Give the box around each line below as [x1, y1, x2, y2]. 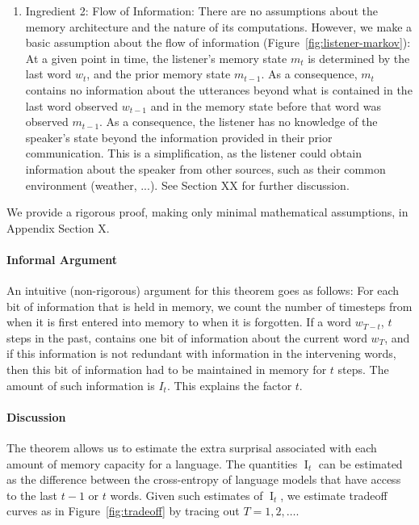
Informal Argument [6, 250, 118, 267]
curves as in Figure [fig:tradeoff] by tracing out [6, 502, 240, 519]
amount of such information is [6, 376, 155, 393]
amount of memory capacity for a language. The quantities [6, 455, 298, 472]
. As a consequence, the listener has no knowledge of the [99, 113, 378, 130]
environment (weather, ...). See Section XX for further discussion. [25, 176, 350, 193]
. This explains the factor [166, 376, 292, 393]
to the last [6, 486, 58, 503]
